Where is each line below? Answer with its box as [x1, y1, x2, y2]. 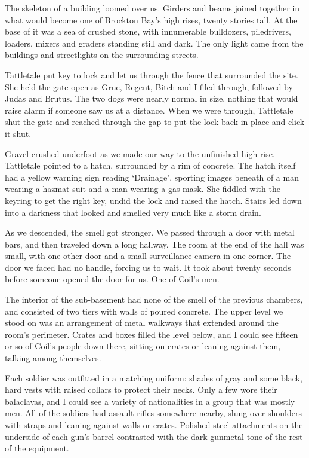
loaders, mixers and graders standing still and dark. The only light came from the [5, 36, 304, 49]
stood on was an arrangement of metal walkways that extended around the [5, 316, 279, 329]
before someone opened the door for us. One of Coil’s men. [5, 273, 220, 285]
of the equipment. [5, 442, 69, 454]
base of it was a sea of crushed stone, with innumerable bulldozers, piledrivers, [5, 25, 291, 38]
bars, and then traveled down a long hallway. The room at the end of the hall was [5, 237, 304, 250]
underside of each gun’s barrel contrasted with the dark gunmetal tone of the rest [5, 430, 303, 442]
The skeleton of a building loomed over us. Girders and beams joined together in [5, 2, 300, 14]
